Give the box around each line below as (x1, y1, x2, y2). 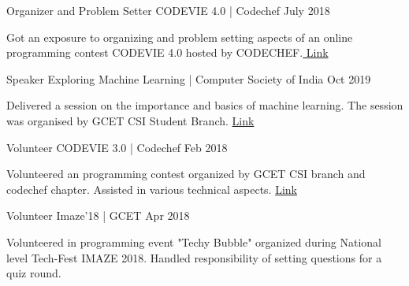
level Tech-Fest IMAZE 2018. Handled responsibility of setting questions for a (6, 249, 382, 266)
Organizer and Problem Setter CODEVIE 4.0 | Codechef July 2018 (6, 2, 330, 18)
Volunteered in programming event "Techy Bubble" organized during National (6, 233, 382, 250)
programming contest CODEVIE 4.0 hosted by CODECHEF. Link (6, 44, 329, 61)
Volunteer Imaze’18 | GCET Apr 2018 (6, 207, 190, 224)
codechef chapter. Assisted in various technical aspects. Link (6, 180, 297, 197)
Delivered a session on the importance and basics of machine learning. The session (6, 97, 403, 113)
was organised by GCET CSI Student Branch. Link (6, 112, 255, 128)
